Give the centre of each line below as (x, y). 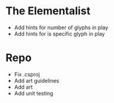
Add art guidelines (37, 80)
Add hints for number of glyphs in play (61, 27)
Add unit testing (34, 93)
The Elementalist (48, 11)
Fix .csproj (27, 74)
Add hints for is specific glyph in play (59, 33)
